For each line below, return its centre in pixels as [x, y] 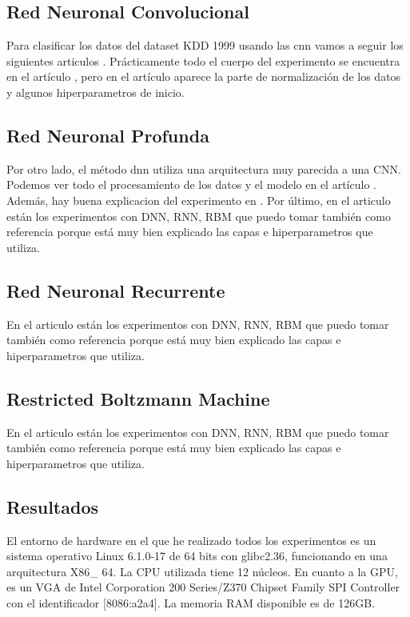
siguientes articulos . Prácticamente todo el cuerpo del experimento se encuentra [203, 60]
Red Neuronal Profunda [108, 135]
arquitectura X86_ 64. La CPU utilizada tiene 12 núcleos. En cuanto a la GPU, [202, 571]
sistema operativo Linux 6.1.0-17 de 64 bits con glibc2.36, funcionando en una [197, 556]
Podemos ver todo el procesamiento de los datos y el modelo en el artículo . [191, 184]
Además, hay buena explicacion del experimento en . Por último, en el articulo [199, 200]
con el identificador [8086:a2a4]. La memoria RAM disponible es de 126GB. [191, 602]
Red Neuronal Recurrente [116, 290]
